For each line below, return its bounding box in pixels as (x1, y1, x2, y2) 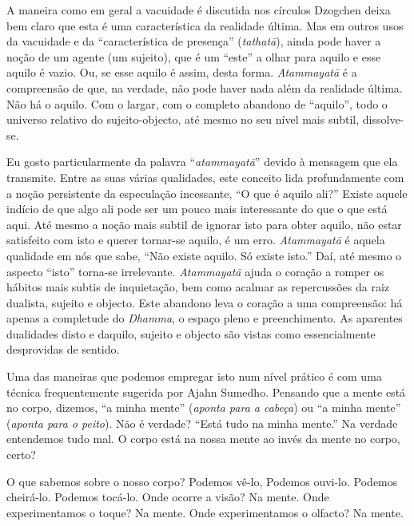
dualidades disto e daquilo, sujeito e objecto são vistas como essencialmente (6, 325, 376, 342)
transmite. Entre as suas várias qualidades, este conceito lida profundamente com (6, 168, 404, 185)
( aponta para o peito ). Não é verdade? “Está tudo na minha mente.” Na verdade (6, 414, 398, 431)
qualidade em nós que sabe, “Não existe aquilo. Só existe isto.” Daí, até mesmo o (6, 247, 402, 263)
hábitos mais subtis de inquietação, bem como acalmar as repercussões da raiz (6, 279, 390, 295)
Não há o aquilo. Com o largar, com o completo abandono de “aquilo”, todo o (6, 95, 388, 112)
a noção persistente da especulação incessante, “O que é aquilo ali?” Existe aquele (6, 184, 408, 201)
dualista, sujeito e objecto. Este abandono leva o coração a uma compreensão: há (6, 294, 403, 310)
